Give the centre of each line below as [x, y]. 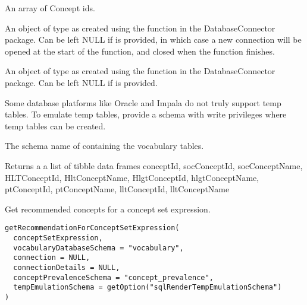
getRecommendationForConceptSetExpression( [92, 228]
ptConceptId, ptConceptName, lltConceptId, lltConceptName [117, 189]
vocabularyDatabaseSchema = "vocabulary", [98, 248]
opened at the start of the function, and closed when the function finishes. [140, 51]
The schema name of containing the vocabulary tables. [104, 146]
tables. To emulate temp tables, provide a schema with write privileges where [146, 114]
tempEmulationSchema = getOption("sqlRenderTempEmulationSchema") [148, 287]
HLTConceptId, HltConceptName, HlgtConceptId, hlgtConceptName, [132, 177]
